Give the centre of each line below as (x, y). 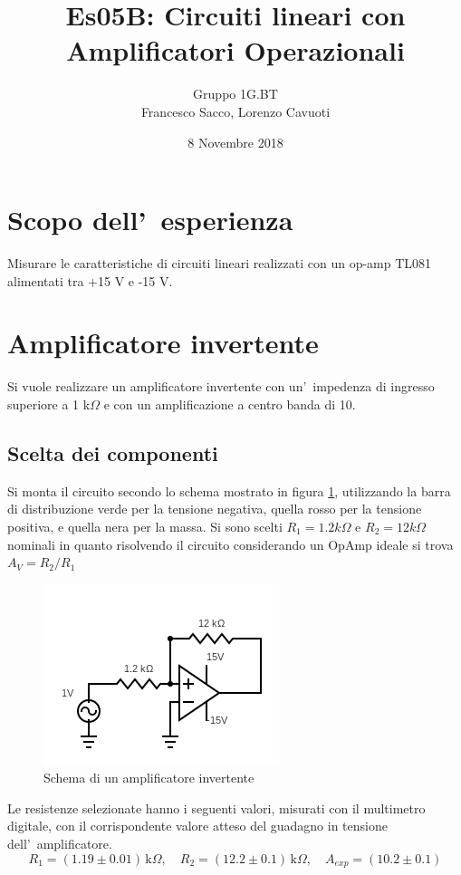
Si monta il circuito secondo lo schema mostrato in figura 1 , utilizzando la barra (229, 490)
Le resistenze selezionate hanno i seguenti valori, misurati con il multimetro (216, 808)
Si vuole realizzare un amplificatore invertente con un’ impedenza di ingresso (221, 386)
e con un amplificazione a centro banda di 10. (230, 404)
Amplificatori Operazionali (235, 50)
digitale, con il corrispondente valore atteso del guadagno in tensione (197, 826)
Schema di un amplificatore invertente (149, 778)
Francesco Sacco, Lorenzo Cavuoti (235, 111)
